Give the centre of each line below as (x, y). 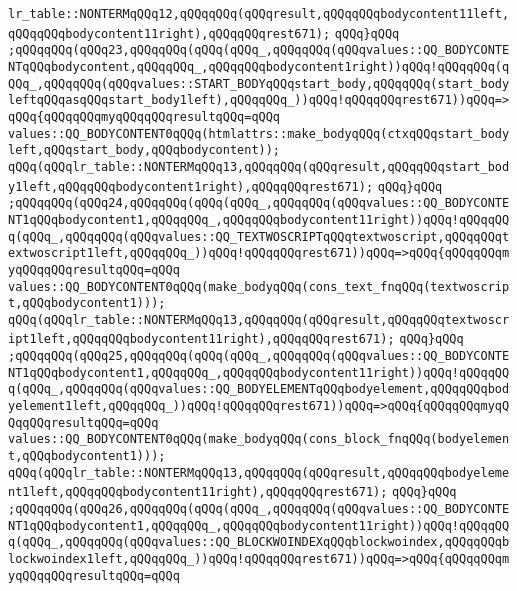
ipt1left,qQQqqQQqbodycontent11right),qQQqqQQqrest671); (201, 339)
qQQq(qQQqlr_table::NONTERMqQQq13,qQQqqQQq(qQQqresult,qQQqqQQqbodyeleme (259, 472)
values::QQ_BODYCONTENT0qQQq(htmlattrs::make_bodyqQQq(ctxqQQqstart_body (259, 133)
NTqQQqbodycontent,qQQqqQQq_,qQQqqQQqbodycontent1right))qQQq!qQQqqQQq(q (259, 66)
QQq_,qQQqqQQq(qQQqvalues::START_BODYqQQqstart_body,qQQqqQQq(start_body (259, 83)
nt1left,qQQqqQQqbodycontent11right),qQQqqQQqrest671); (198, 492)
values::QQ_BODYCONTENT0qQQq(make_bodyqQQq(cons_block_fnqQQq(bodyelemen (259, 439)
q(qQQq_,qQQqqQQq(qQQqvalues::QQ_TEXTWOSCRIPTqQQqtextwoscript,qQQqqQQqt (259, 236)
